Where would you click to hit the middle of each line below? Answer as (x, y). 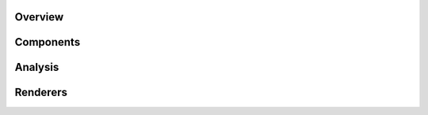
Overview (39, 17)
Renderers (41, 93)
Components (48, 42)
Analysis (37, 67)
